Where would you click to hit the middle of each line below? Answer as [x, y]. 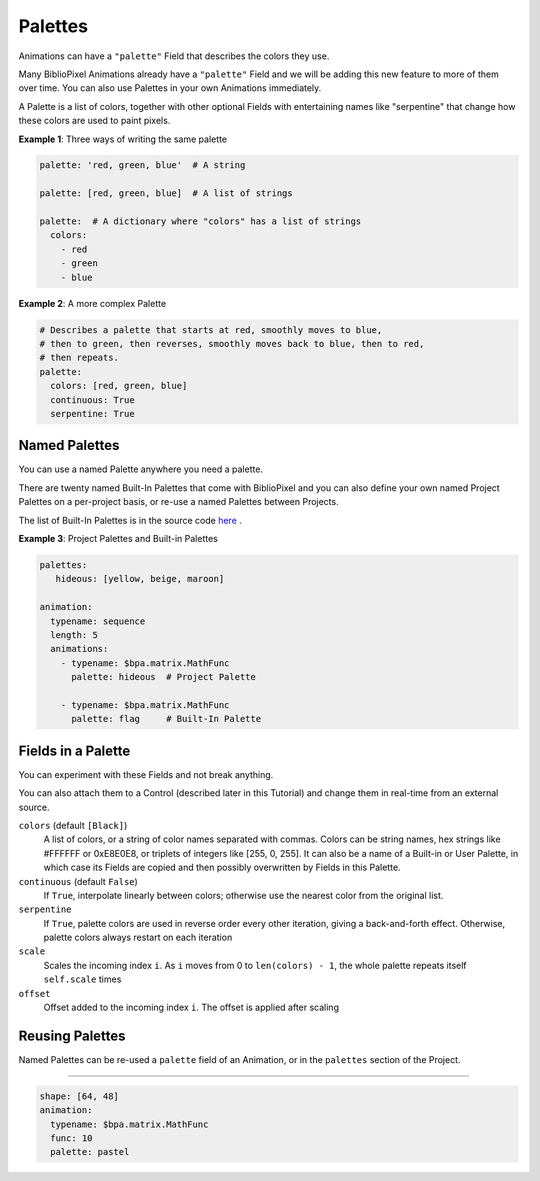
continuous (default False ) [78, 881]
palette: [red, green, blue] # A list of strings [166, 193]
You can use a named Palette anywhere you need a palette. [141, 469]
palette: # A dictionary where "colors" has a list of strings [200, 221]
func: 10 [71, 1138]
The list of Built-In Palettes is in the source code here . [130, 520]
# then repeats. [79, 358]
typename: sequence [98, 621]
